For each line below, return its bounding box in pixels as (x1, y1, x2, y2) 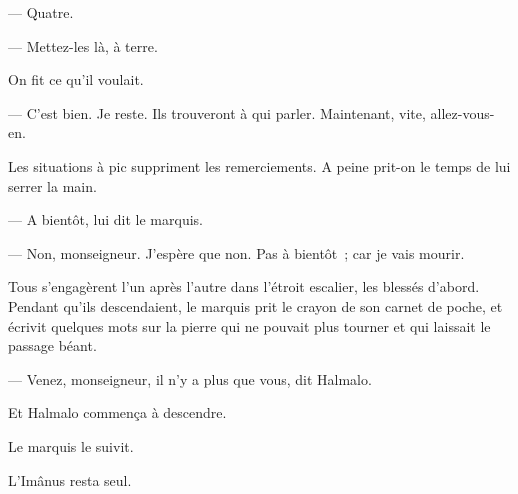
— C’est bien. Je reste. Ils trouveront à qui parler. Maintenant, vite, (8, 102, 426, 123)
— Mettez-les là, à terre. (8, 35, 158, 56)
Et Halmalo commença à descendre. (8, 402, 227, 423)
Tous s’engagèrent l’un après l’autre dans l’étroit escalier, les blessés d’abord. (8, 276, 480, 297)
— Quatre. (8, 2, 74, 22)
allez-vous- (430, 102, 495, 123)
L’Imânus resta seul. (8, 469, 132, 490)
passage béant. (8, 335, 97, 356)
